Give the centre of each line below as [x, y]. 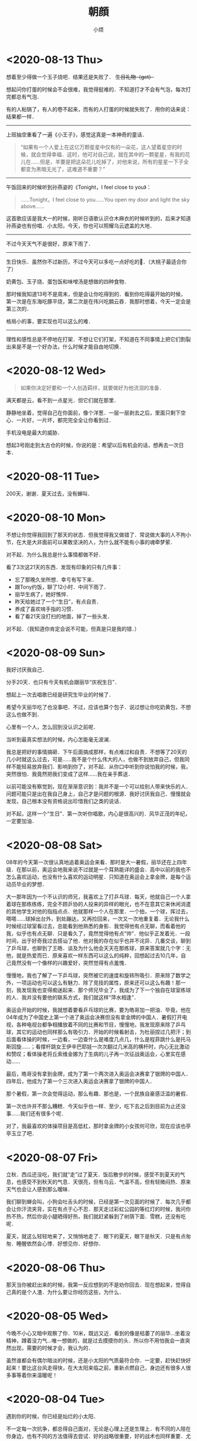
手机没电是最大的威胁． [34, 432]
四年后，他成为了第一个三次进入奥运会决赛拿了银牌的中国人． [81, 1081]
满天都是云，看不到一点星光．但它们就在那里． [62, 400]
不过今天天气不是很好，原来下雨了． [50, 243]
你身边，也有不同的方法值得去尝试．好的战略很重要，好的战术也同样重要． [96, 1436]
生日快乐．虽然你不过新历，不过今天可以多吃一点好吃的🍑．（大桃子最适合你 [96, 262]
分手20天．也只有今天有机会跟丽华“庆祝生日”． [63, 682]
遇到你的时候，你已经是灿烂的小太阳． [52, 1416]
